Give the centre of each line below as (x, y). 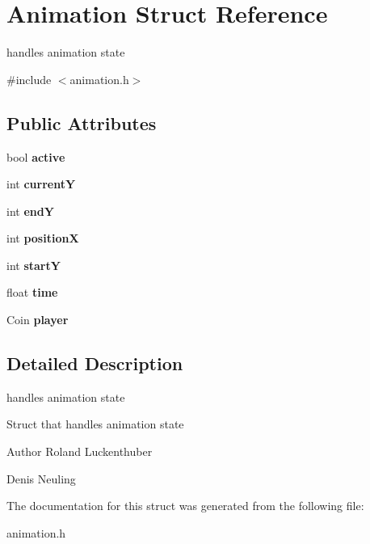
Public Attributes (82, 122)
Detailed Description (95, 363)
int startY (34, 265)
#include (29, 79)
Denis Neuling (41, 478)
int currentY (41, 184)
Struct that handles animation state (95, 424)
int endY (30, 211)
